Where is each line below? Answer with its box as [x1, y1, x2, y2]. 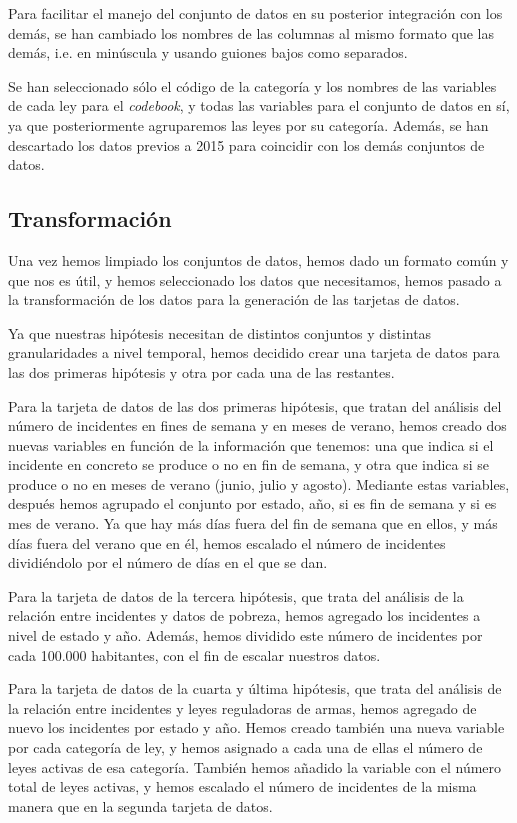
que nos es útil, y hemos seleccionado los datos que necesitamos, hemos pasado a [8, 269, 502, 290]
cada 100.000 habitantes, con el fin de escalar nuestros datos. [8, 644, 381, 665]
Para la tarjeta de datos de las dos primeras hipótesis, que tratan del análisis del [8, 395, 502, 416]
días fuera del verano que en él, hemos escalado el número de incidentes [8, 532, 446, 553]
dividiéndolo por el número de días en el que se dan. [8, 552, 328, 573]
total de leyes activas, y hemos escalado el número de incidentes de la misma [8, 776, 477, 797]
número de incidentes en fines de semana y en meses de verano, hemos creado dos [8, 415, 507, 436]
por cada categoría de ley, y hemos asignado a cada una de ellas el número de [8, 737, 483, 758]
